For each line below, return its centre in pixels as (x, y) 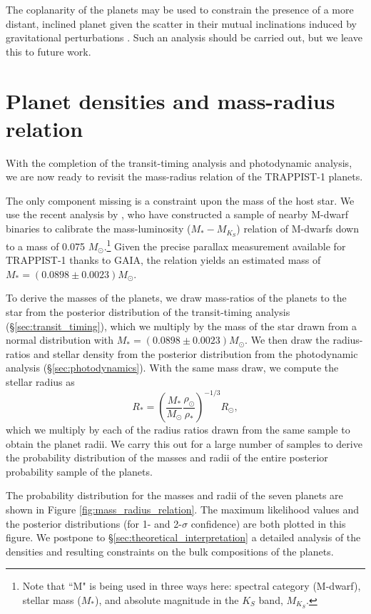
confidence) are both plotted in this (268, 523)
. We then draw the (287, 340)
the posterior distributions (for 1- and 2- (94, 523)
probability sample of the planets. (79, 471)
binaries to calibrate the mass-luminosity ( (98, 229)
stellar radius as (40, 381)
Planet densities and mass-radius (171, 100)
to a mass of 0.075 (45, 246)
